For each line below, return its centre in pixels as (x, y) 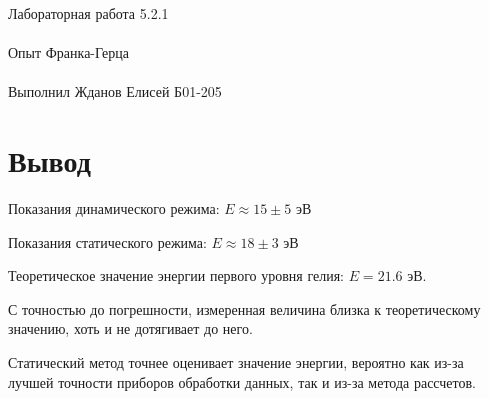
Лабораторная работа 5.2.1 (88, 13)
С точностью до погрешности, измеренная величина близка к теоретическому (244, 308)
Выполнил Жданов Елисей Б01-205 (115, 91)
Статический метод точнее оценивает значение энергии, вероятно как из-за (236, 362)
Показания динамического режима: (114, 208)
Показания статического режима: (107, 241)
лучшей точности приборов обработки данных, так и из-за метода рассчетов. (242, 381)
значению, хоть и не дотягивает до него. (130, 328)
